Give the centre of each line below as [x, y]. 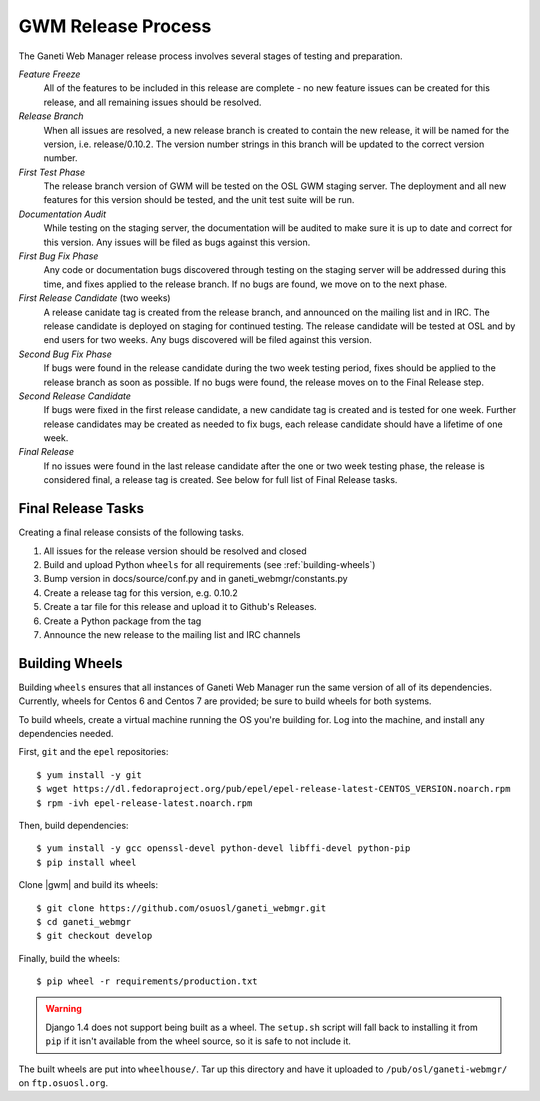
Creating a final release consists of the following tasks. [131, 532]
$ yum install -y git [89, 774]
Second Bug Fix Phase [65, 354]
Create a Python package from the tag [122, 621]
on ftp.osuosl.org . [63, 1083]
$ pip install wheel [86, 862]
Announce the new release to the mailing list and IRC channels [172, 634]
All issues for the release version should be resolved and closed [175, 551]
